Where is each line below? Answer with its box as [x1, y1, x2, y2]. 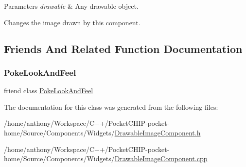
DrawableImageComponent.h [114, 127, 201, 137]
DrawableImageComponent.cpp [114, 153, 208, 164]
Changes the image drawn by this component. [4, 17, 141, 27]
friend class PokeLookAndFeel [4, 85, 93, 96]
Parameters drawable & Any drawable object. [4, 1, 139, 11]
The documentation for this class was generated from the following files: [4, 101, 218, 112]
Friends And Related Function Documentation [4, 41, 243, 56]
